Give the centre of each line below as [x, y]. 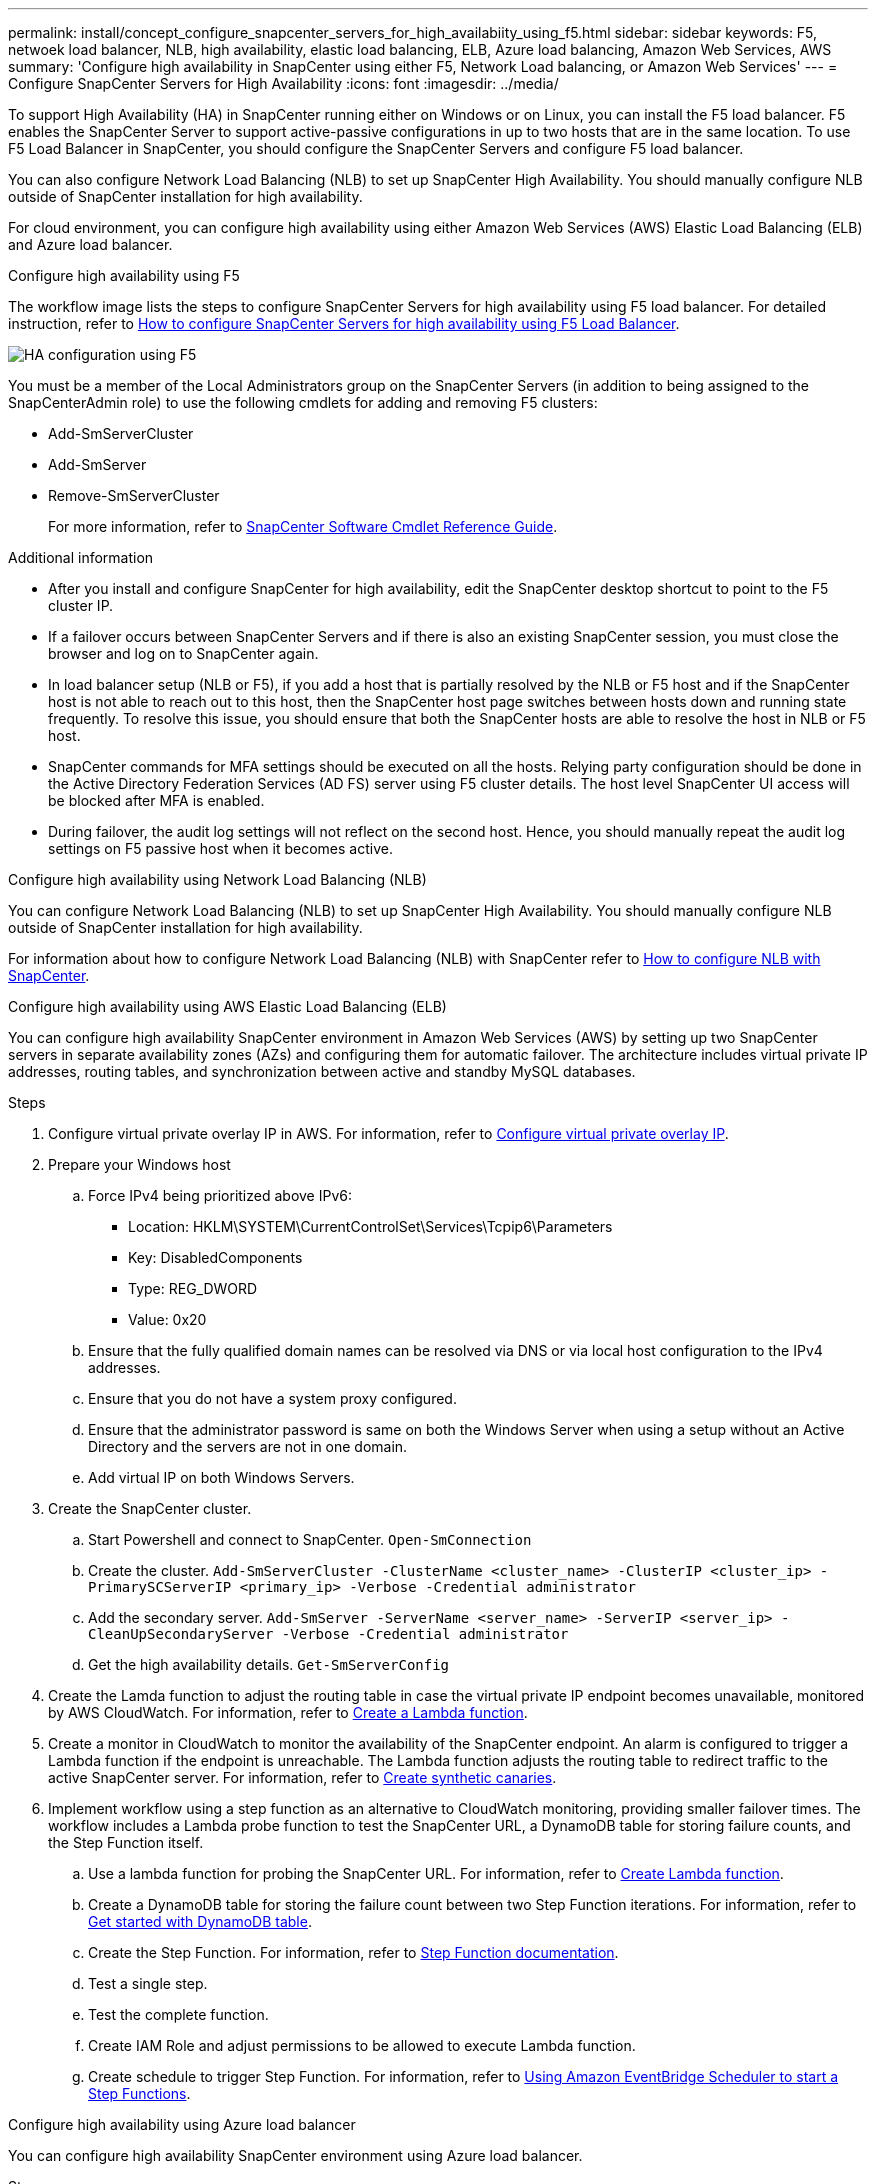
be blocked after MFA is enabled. [156, 800]
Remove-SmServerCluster [134, 495]
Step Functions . [139, 2093]
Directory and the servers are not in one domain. [248, 1446]
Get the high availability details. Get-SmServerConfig [269, 1664]
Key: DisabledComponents [215, 1257]
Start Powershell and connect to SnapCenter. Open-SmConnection [310, 1539]
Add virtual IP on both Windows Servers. [221, 1477]
